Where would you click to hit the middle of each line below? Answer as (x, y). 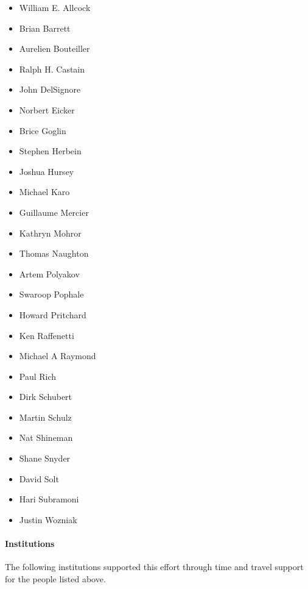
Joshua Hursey (47, 171)
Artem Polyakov (49, 273)
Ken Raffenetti (47, 335)
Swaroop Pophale (51, 294)
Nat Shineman (46, 437)
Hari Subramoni (49, 499)
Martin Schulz (45, 417)
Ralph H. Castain (52, 69)
